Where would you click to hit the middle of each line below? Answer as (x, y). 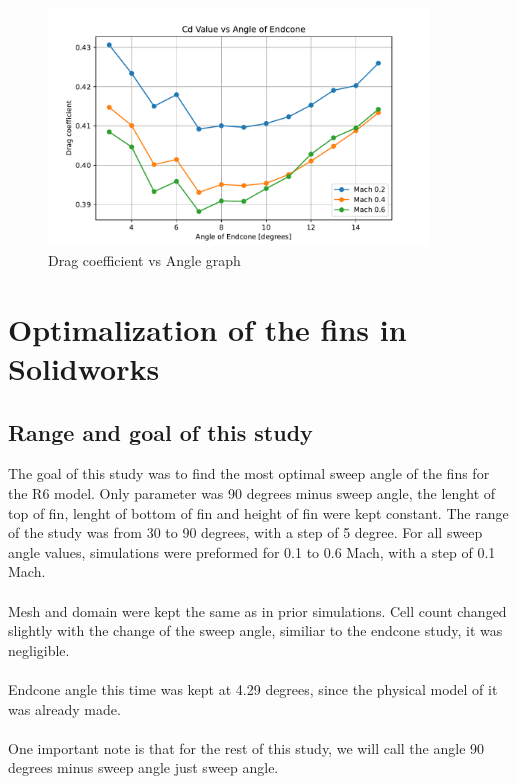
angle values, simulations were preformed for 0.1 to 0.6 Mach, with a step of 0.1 (252, 551)
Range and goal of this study (160, 431)
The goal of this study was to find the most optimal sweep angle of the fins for (249, 473)
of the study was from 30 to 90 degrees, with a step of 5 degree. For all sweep (245, 532)
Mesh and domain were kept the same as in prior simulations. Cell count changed (257, 610)
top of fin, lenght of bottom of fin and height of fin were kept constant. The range (258, 512)
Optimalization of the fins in (207, 328)
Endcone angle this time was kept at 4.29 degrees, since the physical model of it (253, 688)
